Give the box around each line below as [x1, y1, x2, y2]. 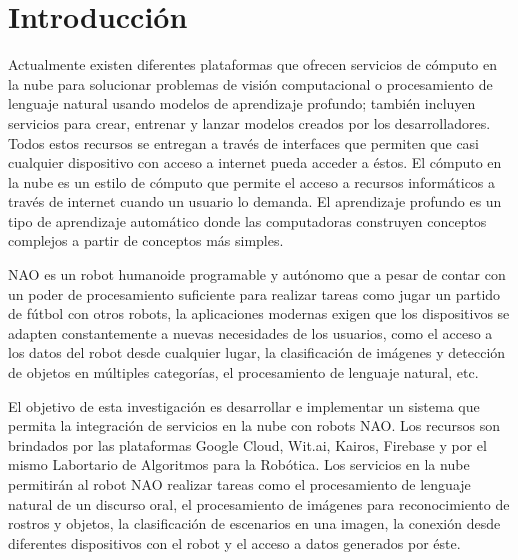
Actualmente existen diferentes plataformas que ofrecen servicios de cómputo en [8, 54, 497, 75]
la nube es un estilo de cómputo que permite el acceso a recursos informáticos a [8, 171, 496, 192]
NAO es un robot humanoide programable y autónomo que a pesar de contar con [8, 264, 506, 285]
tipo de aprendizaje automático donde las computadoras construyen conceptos [8, 210, 487, 231]
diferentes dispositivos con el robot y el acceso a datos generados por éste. [8, 532, 461, 553]
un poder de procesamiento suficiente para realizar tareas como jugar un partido [8, 283, 501, 304]
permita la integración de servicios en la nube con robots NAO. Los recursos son [8, 415, 501, 436]
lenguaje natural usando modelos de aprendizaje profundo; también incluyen [8, 93, 476, 114]
